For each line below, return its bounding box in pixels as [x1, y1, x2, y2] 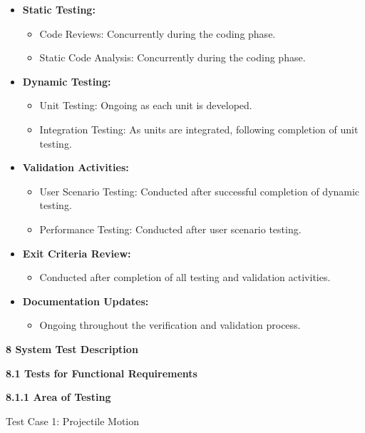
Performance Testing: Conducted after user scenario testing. [39, 221, 302, 236]
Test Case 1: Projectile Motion [6, 413, 140, 428]
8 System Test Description [6, 341, 138, 356]
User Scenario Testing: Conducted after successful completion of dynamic [39, 183, 360, 198]
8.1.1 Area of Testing [6, 389, 111, 404]
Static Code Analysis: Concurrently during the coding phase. [39, 50, 306, 65]
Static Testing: [22, 2, 96, 16]
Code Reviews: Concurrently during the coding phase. [39, 26, 276, 41]
